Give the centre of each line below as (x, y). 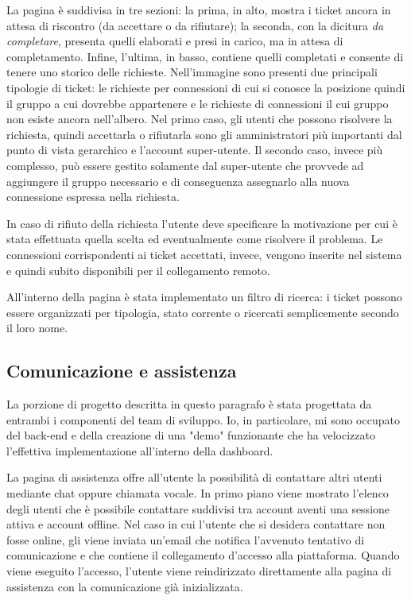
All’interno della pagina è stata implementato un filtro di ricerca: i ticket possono (204, 297)
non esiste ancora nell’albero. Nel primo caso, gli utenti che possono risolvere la (200, 119)
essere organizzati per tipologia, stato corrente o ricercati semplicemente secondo (203, 312)
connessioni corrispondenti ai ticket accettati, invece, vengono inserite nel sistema (204, 254)
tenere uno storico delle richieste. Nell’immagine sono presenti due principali (192, 72)
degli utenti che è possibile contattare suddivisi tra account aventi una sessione (198, 508)
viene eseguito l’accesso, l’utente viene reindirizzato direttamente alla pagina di (199, 571)
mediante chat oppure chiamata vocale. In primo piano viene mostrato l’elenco (198, 493)
